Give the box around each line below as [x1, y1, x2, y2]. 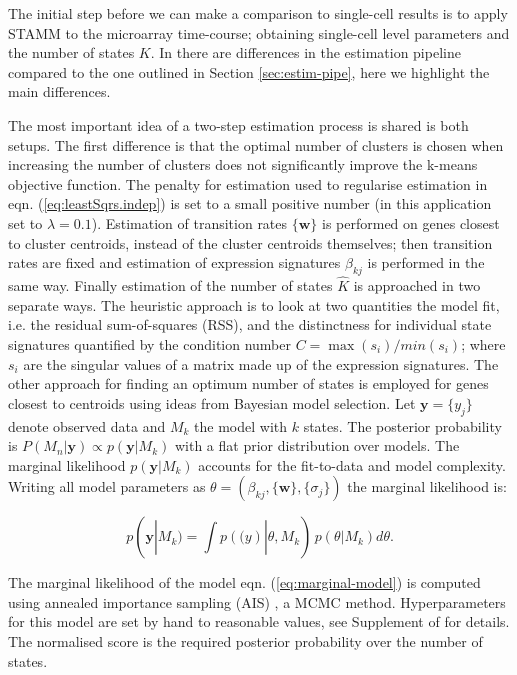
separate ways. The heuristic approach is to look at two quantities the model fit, [8, 294, 500, 315]
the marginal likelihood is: [347, 476, 507, 497]
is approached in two [353, 275, 481, 296]
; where [461, 333, 506, 354]
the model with [194, 415, 287, 436]
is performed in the [367, 252, 485, 273]
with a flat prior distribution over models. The [174, 435, 460, 456]
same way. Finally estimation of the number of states [8, 275, 333, 296]
